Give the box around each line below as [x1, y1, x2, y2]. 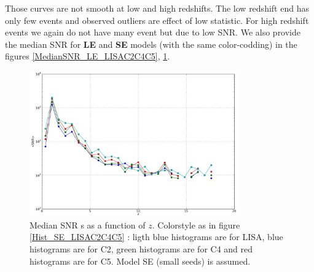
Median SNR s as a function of [29, 218, 146, 231]
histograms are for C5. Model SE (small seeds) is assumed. [29, 254, 251, 267]
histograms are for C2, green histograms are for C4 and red [29, 242, 253, 255]
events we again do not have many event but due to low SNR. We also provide [5, 26, 301, 39]
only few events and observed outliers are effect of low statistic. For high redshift [5, 13, 309, 26]
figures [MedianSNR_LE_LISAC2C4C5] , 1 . [5, 50, 170, 62]
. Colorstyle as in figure [152, 218, 240, 231]
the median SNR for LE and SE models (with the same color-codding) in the [5, 37, 297, 50]
